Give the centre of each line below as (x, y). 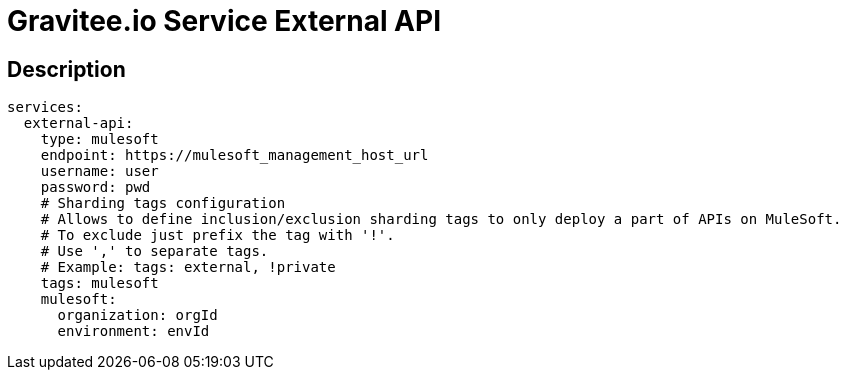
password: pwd (95, 187)
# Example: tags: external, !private (188, 267)
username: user (99, 171)
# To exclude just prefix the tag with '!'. (217, 235)
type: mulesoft (99, 139)
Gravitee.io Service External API (224, 21)
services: (45, 107)
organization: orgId (137, 315)
